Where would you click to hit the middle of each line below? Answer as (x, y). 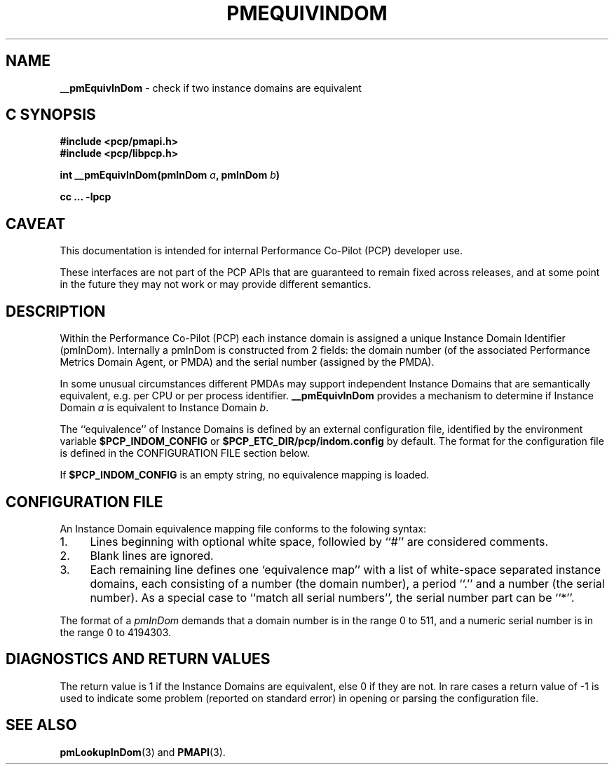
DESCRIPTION (56, 311)
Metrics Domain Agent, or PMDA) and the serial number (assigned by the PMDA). (247, 362)
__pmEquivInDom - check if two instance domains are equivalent (211, 88)
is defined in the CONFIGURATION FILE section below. (185, 453)
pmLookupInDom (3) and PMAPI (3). (143, 752)
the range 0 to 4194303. (116, 632)
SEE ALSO (41, 725)
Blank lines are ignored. (152, 555)
